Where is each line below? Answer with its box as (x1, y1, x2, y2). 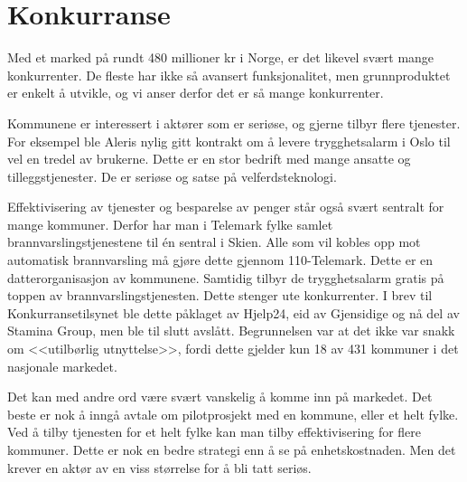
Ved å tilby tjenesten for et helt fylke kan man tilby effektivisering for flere (7, 422, 422, 441)
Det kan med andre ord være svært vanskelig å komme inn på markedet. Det (7, 387, 433, 406)
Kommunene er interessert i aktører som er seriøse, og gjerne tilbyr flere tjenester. (7, 113, 461, 132)
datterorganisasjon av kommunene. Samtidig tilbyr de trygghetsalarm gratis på (7, 268, 444, 287)
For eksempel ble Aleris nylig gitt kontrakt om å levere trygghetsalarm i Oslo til (7, 131, 451, 150)
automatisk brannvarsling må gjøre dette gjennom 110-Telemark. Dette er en (7, 250, 434, 269)
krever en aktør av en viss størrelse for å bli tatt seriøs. (7, 458, 312, 477)
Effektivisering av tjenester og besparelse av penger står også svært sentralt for (7, 197, 444, 216)
